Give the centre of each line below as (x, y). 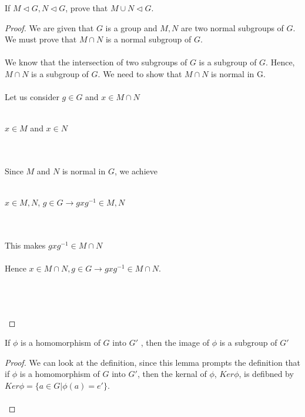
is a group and (131, 27)
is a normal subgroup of (148, 39)
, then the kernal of (172, 374)
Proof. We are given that (49, 27)
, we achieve (136, 171)
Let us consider (32, 97)
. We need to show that (140, 73)
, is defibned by (266, 374)
